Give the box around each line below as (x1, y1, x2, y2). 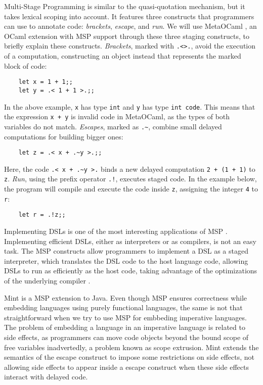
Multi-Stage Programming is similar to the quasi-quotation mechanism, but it (4, 1, 245, 11)
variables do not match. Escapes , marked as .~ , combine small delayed (4, 121, 222, 131)
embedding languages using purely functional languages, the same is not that (4, 302, 243, 313)
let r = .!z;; (18, 211, 66, 219)
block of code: (4, 60, 47, 71)
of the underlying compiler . (4, 275, 91, 285)
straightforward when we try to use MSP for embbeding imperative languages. (4, 312, 247, 322)
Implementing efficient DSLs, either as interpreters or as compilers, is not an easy (4, 235, 256, 246)
